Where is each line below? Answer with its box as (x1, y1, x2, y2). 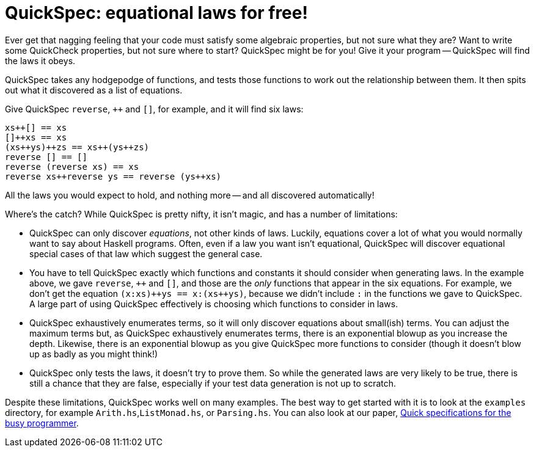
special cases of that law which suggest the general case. (29, 248, 263, 259)
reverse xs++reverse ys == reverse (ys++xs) (5, 171, 222, 181)
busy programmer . (5, 417, 79, 428)
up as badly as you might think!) (29, 348, 158, 359)
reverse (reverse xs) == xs (5, 161, 139, 172)
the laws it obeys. (5, 55, 76, 66)
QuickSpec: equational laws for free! (5, 2, 308, 23)
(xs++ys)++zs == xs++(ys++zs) (5, 142, 150, 152)
